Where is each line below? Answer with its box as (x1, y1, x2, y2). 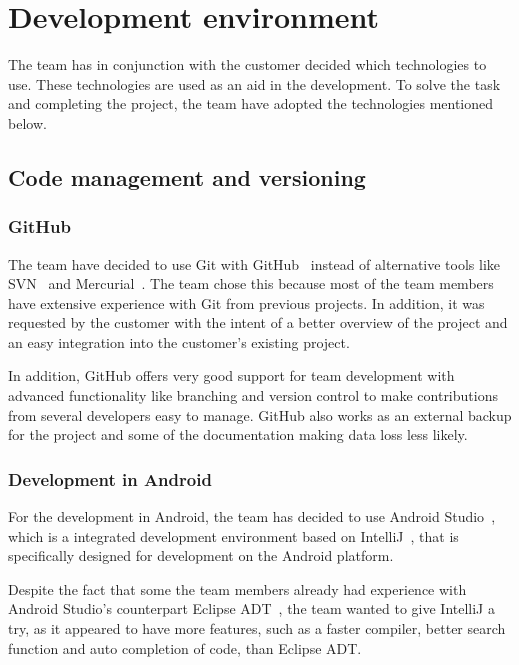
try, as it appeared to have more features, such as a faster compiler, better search (8, 618, 506, 639)
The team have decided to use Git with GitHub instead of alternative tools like (8, 253, 501, 274)
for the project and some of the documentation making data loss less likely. (8, 424, 468, 445)
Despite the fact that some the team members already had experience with (8, 578, 467, 599)
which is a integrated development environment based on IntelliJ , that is (8, 525, 459, 546)
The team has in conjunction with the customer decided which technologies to (8, 54, 487, 75)
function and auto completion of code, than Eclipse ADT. (8, 637, 362, 658)
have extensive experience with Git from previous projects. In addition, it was (8, 292, 485, 313)
